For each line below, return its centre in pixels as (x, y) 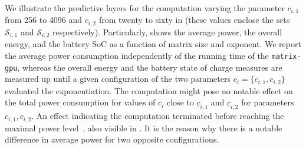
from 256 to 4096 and (44, 20)
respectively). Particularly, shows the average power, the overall (167, 32)
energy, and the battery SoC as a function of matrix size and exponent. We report (153, 44)
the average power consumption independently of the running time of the (137, 55)
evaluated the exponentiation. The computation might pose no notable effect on (149, 90)
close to (180, 102)
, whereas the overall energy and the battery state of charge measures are (150, 67)
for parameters (268, 102)
